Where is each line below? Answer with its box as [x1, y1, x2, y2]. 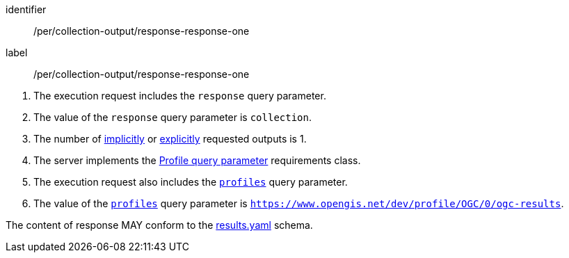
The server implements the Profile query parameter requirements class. [33, 154, 361, 166]
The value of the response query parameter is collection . [33, 111, 312, 123]
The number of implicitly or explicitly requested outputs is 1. [33, 133, 307, 145]
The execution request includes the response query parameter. [33, 90, 326, 102]
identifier [6, 3, 47, 15]
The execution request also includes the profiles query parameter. [33, 176, 348, 188]
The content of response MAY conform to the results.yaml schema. [6, 219, 313, 231]
